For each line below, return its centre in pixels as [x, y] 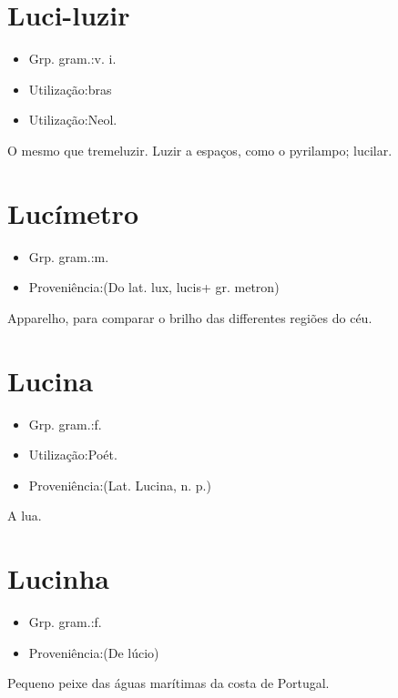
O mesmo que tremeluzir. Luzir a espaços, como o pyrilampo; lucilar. [200, 150]
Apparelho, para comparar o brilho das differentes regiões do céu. [190, 317]
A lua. [25, 516]
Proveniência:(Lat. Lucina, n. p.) [120, 485]
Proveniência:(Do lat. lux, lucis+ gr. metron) [154, 287]
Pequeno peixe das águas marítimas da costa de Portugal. [168, 683]
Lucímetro [73, 212]
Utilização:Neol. [73, 120]
